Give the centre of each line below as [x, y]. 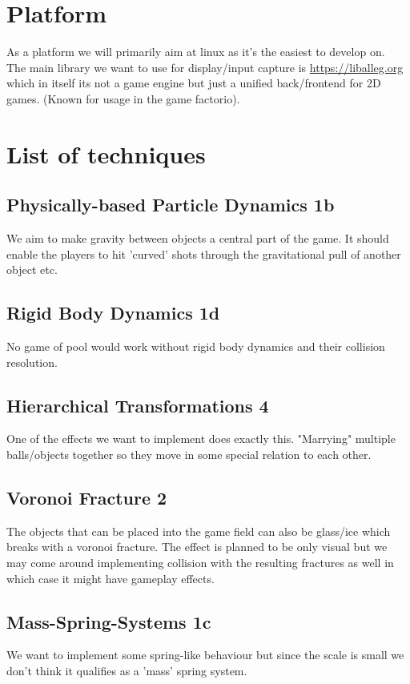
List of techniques [106, 153]
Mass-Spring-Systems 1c [109, 621]
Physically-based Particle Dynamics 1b [171, 205]
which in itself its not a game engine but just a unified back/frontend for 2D [194, 83]
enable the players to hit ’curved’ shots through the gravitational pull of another [204, 253]
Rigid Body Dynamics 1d [113, 313]
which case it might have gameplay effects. [111, 578]
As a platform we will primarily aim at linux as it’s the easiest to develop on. [196, 52]
